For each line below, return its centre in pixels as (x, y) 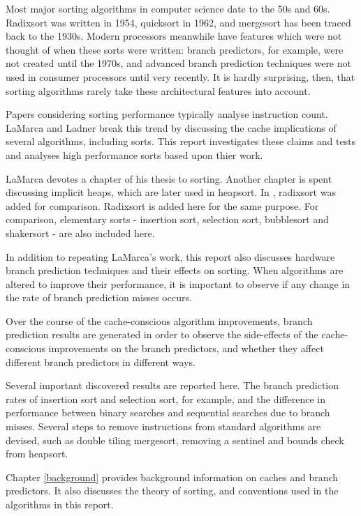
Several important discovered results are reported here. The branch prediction (172, 385)
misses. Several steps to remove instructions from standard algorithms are (163, 426)
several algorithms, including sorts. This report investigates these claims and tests (181, 141)
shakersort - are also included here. (80, 233)
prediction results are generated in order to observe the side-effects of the (162, 334)
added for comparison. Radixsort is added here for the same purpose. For (162, 205)
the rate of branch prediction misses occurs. (99, 297)
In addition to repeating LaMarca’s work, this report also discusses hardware (170, 256)
